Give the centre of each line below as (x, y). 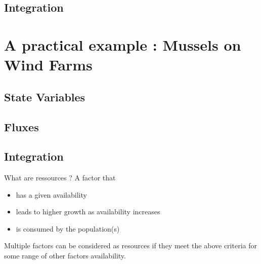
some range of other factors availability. (65, 256)
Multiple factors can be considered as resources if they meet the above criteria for (130, 246)
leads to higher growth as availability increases (88, 212)
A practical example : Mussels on (123, 44)
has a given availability (51, 194)
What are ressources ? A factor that (60, 178)
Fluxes (21, 126)
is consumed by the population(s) (68, 228)
